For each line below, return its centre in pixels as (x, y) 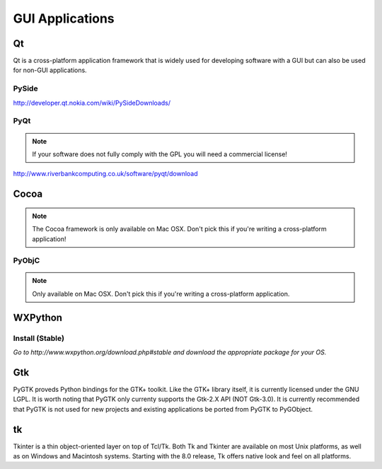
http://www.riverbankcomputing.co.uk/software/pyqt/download (105, 174)
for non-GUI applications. (50, 70)
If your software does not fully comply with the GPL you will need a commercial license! (160, 154)
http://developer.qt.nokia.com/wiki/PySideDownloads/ (92, 103)
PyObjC (27, 260)
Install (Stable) (39, 338)
